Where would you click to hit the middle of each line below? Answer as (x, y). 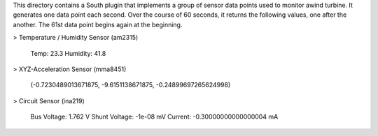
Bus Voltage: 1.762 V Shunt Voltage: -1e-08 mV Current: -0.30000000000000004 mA (154, 117)
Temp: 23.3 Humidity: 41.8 (68, 53)
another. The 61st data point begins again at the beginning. (98, 24)
